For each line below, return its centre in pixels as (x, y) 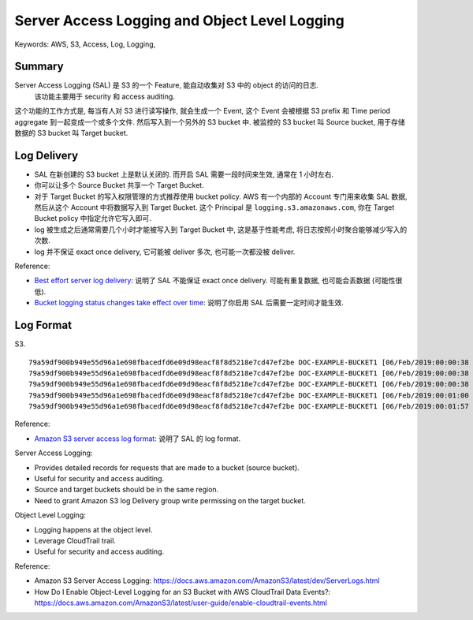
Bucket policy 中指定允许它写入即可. (93, 218)
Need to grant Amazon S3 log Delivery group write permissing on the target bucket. (170, 500)
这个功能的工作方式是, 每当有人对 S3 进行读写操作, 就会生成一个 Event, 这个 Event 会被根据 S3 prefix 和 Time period (202, 111)
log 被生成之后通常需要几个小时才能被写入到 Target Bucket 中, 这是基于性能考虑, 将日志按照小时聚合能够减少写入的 (221, 230)
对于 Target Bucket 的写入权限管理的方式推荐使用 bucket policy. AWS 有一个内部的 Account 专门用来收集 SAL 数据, (221, 196)
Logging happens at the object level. (93, 529)
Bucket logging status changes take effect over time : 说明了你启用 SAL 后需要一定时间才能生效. (189, 303)
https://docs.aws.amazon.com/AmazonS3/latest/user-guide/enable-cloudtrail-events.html (181, 603)
